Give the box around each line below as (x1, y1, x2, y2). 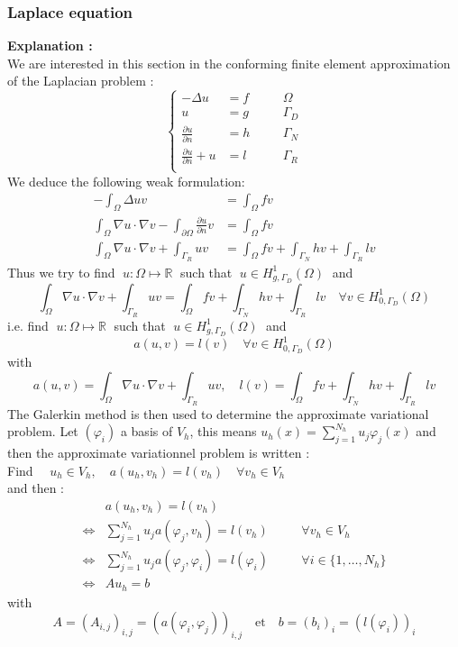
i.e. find (7, 315, 49, 334)
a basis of (120, 422, 173, 441)
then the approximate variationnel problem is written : (7, 443, 310, 462)
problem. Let (7, 422, 78, 441)
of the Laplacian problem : (7, 71, 154, 90)
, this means (189, 422, 257, 441)
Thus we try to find (7, 262, 115, 281)
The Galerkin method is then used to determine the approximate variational (7, 404, 429, 423)
